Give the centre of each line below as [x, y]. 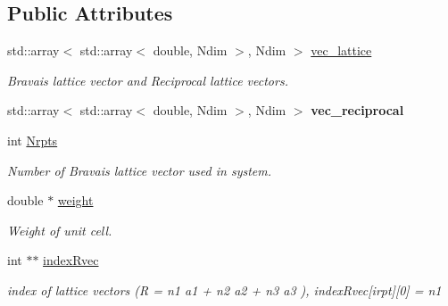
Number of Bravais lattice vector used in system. [140, 170]
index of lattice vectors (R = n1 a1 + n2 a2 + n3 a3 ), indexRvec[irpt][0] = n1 [224, 289]
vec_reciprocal [357, 110]
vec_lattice [341, 50]
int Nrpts [33, 140]
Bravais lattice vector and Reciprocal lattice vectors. [148, 80]
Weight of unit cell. [60, 230]
